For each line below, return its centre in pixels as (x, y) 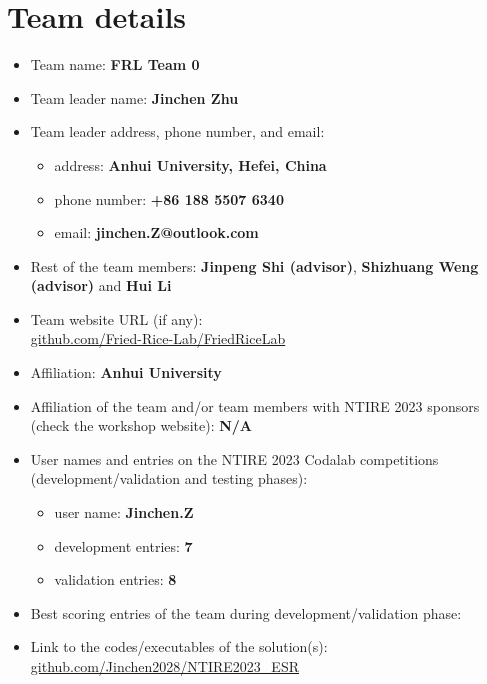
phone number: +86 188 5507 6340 (169, 198)
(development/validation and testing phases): (169, 478)
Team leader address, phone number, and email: (177, 131)
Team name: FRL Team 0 (115, 64)
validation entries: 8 (115, 579)
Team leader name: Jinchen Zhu (134, 97)
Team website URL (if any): (116, 318)
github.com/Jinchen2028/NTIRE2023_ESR (164, 666)
